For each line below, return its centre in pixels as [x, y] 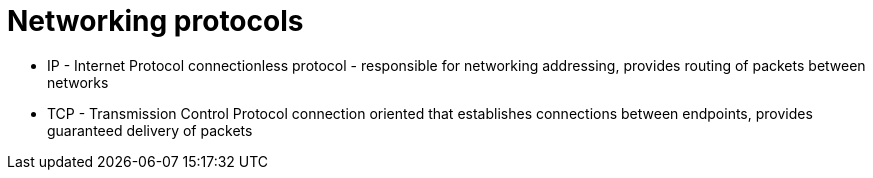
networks [78, 82]
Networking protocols [155, 21]
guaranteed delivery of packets [150, 130]
